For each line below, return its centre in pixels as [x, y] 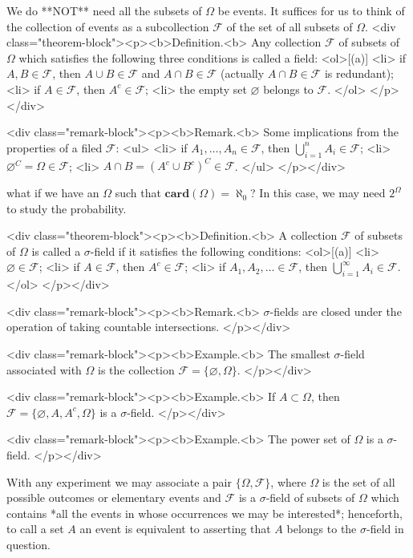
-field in [385, 529]
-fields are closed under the [336, 311]
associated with [44, 369]
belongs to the [322, 529]
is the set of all [358, 481]
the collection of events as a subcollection [108, 26]
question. [28, 544]
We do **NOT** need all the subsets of [104, 10]
